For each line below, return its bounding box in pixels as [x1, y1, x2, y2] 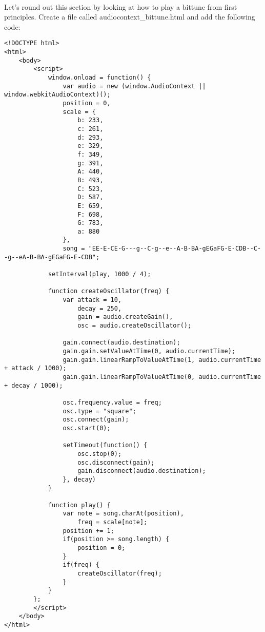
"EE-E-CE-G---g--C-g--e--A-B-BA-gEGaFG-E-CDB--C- [88, 245, 261, 253]
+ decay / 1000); [4, 381, 63, 389]
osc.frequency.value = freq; [63, 398, 162, 406]
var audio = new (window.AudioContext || [63, 82, 206, 90]
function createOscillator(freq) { [48, 288, 170, 295]
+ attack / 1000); [4, 365, 67, 372]
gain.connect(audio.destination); [63, 339, 180, 347]
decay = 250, [77, 304, 122, 312]
